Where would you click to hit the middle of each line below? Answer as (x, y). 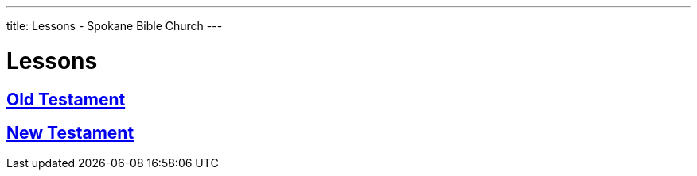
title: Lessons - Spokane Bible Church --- (115, 26)
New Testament (70, 132)
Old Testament (66, 99)
